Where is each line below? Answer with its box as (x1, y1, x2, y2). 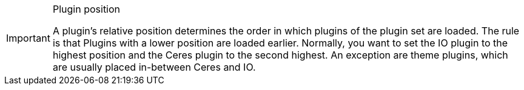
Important (6, 32, 50, 44)
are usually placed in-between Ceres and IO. (52, 61, 256, 73)
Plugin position (52, 3, 121, 15)
